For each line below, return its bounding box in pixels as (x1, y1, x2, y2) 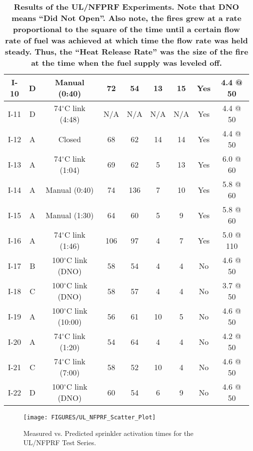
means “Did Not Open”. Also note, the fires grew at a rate (11, 12, 242, 23)
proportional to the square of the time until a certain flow (13, 23, 240, 35)
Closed (58, 133, 81, 145)
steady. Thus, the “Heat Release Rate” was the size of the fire (4, 46, 249, 57)
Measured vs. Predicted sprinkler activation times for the (23, 428, 194, 438)
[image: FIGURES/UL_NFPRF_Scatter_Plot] (23, 414, 156, 421)
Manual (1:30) (45, 209, 94, 221)
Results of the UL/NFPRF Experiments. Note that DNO (14, 1, 239, 12)
